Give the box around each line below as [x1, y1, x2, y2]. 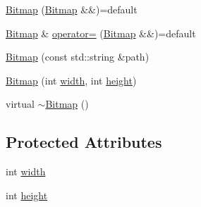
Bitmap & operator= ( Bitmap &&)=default [6, 25, 196, 40]
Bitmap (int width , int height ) [6, 73, 137, 87]
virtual [6, 96, 35, 111]
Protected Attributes [6, 131, 162, 153]
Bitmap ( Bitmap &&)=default [6, 2, 138, 16]
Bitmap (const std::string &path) [6, 49, 150, 64]
